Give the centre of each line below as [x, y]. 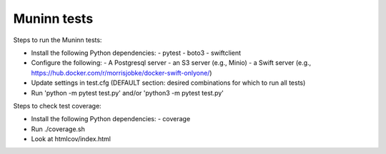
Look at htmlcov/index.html [71, 139]
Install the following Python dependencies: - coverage [111, 119]
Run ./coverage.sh [58, 129]
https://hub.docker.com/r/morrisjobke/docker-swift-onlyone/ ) [122, 73]
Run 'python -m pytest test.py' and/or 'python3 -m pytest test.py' [128, 93]
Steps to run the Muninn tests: [58, 40]
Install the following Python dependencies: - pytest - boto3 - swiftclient [136, 53]
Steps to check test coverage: [57, 106]
